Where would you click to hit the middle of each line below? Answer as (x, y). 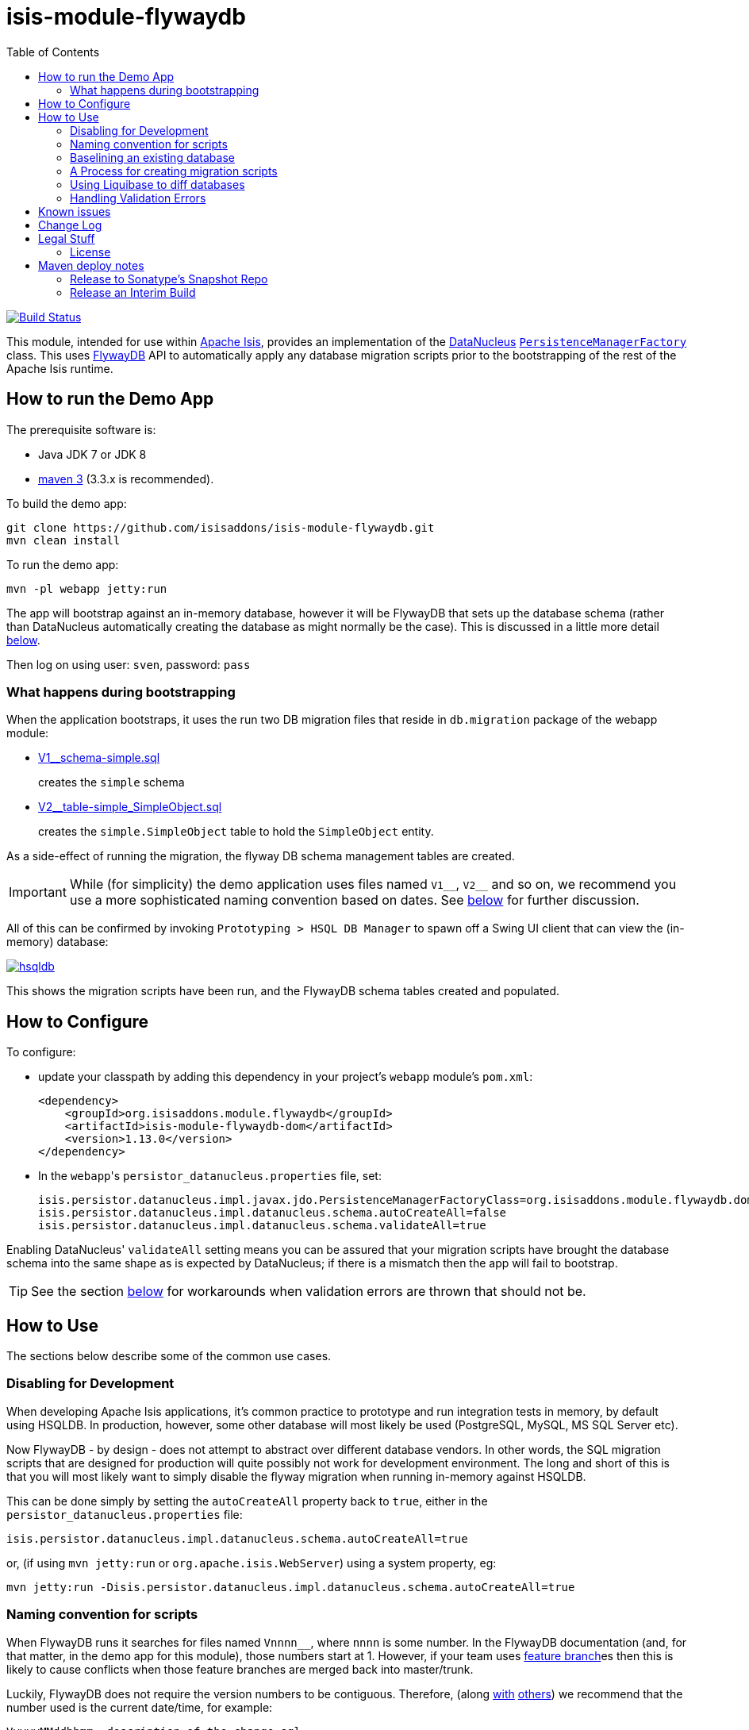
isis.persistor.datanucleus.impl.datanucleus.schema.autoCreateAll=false (273, 1213)
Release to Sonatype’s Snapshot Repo (169, 279)
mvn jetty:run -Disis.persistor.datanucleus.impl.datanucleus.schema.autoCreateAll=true (291, 1587)
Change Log (70, 225)
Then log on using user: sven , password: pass (129, 664)
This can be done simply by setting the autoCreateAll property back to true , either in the (247, 1501)
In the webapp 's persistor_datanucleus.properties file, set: (210, 1176)
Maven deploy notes (91, 265)
